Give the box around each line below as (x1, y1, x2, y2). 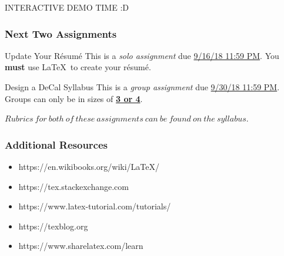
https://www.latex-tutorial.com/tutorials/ (18, 200, 171, 212)
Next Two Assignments (5, 26, 117, 41)
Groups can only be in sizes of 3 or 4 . (5, 92, 143, 104)
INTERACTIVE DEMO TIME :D (5, 1, 129, 13)
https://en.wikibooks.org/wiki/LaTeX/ (18, 160, 159, 172)
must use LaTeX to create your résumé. (5, 61, 151, 73)
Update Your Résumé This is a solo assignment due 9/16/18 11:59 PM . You (5, 49, 279, 61)
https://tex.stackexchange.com (18, 180, 129, 192)
